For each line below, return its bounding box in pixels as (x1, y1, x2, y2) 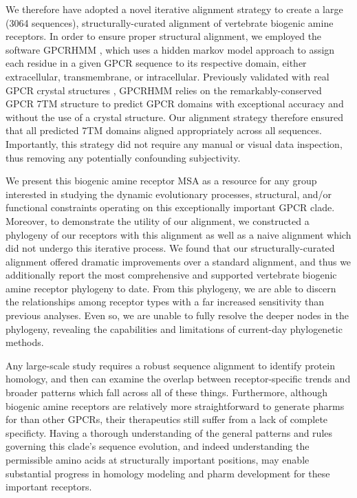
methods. (6, 335, 44, 349)
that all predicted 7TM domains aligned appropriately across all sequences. (6, 123, 322, 138)
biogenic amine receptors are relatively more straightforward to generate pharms (6, 398, 345, 413)
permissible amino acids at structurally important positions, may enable (6, 453, 310, 466)
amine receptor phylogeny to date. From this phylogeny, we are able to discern (6, 281, 336, 295)
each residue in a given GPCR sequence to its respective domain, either (6, 56, 307, 70)
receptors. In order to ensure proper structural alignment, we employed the (6, 29, 322, 43)
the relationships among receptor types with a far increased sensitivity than (6, 294, 325, 309)
